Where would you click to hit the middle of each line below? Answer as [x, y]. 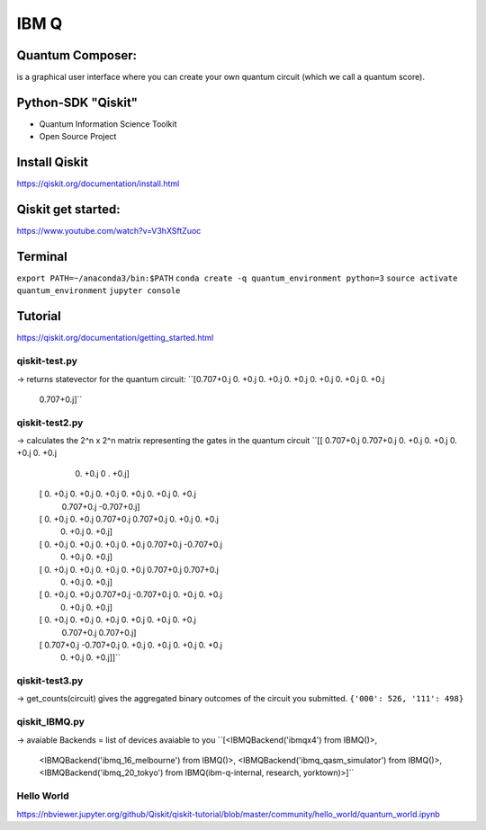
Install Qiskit [53, 162]
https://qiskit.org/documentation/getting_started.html [115, 338]
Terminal [42, 256]
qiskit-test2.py [50, 423]
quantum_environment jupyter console [99, 291]
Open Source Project [78, 137]
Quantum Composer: [77, 55]
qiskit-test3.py [50, 681]
